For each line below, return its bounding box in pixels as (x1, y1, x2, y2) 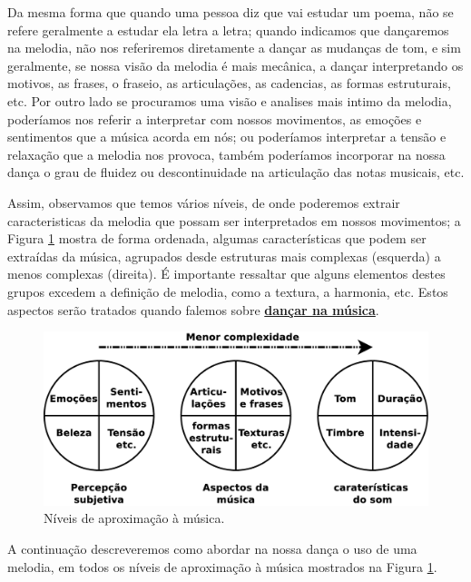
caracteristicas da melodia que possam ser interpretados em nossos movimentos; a (7, 211, 461, 230)
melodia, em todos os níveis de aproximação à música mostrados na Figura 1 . (7, 557, 437, 576)
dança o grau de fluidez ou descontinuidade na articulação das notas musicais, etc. (7, 163, 465, 182)
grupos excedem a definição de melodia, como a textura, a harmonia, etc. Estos (7, 281, 448, 301)
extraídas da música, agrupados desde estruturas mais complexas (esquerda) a (7, 246, 441, 265)
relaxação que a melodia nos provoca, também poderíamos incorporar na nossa (7, 144, 446, 163)
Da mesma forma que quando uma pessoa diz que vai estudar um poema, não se (7, 3, 454, 21)
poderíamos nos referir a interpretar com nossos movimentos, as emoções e (7, 109, 422, 128)
